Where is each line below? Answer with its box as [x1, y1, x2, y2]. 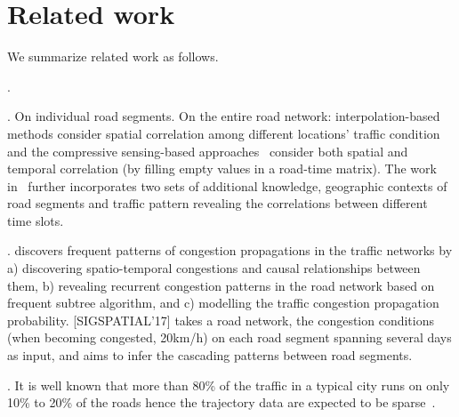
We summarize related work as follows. [7, 47, 219, 66]
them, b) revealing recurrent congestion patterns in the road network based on [7, 276, 435, 294]
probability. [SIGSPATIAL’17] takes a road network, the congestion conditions [7, 310, 435, 329]
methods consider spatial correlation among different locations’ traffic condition [7, 124, 440, 142]
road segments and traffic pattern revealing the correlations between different [7, 194, 428, 213]
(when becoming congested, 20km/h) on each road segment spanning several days [7, 328, 452, 347]
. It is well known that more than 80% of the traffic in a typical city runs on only [7, 375, 450, 394]
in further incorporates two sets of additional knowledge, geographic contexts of [7, 176, 447, 195]
